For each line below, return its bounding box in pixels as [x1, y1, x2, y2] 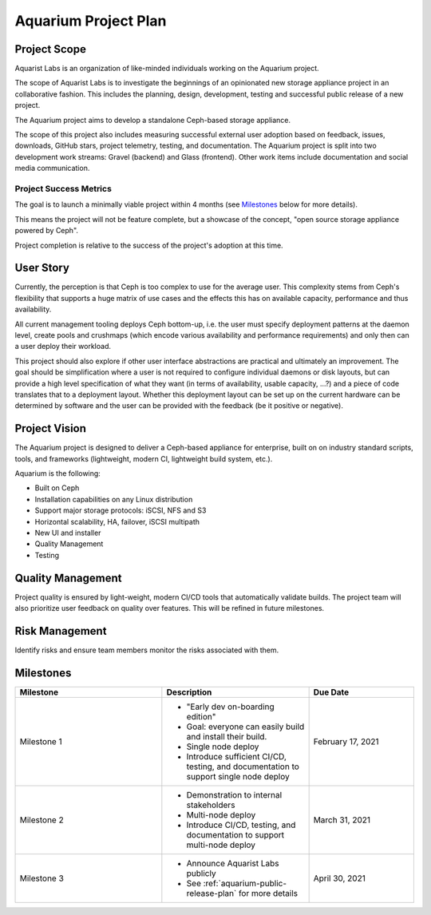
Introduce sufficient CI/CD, [186, 751, 287, 762]
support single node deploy [186, 770, 291, 782]
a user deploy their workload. [14, 342, 112, 351]
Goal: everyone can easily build [186, 721, 305, 732]
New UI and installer [34, 528, 101, 537]
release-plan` [186, 887, 237, 898]
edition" [186, 711, 216, 722]
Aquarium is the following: [14, 469, 101, 478]
